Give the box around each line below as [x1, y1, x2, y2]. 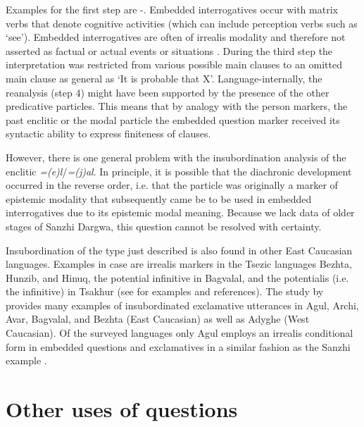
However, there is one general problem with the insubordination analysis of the [6, 149, 346, 164]
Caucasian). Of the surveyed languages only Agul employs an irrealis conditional [6, 326, 353, 340]
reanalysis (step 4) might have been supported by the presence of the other [6, 85, 330, 99]
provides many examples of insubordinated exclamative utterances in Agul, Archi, [6, 297, 359, 312]
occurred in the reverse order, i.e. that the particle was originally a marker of [6, 178, 338, 192]
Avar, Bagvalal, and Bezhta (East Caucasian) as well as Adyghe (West [6, 311, 310, 326]
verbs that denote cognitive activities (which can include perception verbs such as [6, 16, 358, 30]
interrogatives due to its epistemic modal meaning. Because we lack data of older [6, 205, 355, 220]
